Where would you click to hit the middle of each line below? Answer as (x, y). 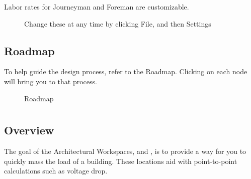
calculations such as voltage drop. (56, 171)
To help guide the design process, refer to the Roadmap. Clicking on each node (126, 71)
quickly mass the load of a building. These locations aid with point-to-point (121, 161)
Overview (29, 130)
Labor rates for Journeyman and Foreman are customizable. (97, 6)
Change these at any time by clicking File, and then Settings (118, 23)
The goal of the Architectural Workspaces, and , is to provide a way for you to (125, 151)
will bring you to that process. (51, 81)
